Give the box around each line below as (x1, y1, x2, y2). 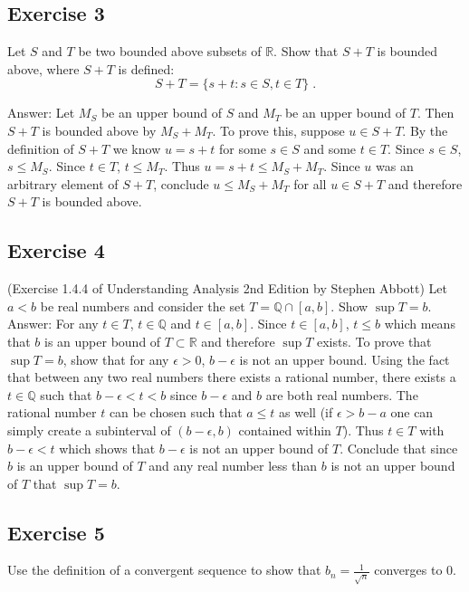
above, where (7, 59, 80, 78)
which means (384, 314, 455, 333)
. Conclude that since (340, 438, 458, 457)
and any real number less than (148, 456, 318, 475)
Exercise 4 (7, 236, 105, 264)
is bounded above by (42, 120, 157, 139)
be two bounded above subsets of (78, 42, 262, 61)
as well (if (279, 403, 333, 422)
